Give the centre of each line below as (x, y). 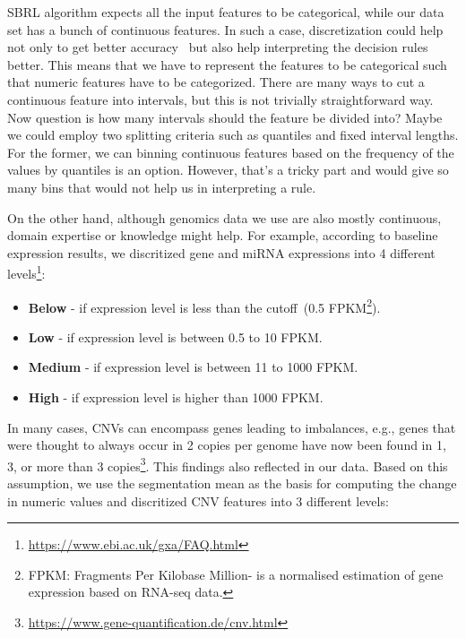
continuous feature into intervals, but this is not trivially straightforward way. (220, 99)
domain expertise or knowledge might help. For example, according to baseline (223, 235)
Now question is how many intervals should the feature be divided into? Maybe (225, 117)
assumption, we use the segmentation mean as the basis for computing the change (232, 483)
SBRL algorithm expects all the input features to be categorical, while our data (226, 12)
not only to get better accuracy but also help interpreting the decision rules (218, 47)
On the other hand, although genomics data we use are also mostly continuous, (224, 217)
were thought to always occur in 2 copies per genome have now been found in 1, (227, 445)
